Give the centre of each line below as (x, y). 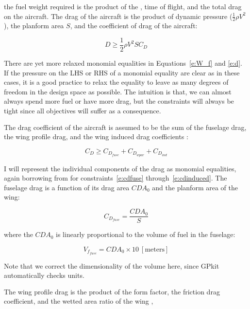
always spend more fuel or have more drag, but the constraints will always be (119, 101)
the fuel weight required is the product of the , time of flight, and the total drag (123, 6)
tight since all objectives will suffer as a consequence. (83, 111)
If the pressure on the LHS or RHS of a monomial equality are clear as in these (122, 72)
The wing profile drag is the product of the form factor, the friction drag (112, 291)
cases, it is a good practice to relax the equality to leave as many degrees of (116, 82)
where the (18, 234)
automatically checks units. (44, 275)
